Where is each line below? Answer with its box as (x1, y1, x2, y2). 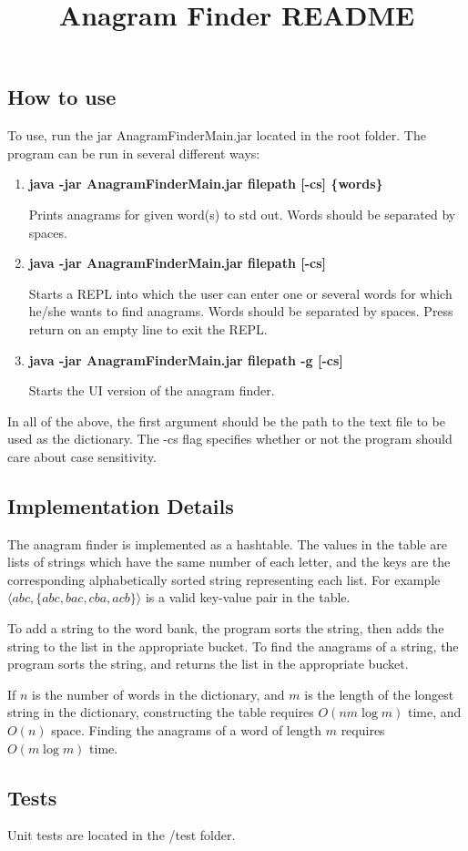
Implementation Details (7, 491, 234, 519)
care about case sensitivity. (7, 446, 157, 466)
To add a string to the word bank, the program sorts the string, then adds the (7, 619, 444, 638)
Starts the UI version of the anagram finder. (28, 381, 275, 400)
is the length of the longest (304, 684, 454, 703)
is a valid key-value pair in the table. (145, 588, 351, 607)
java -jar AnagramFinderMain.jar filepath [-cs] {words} (28, 174, 383, 193)
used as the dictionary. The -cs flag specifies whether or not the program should (7, 429, 453, 448)
